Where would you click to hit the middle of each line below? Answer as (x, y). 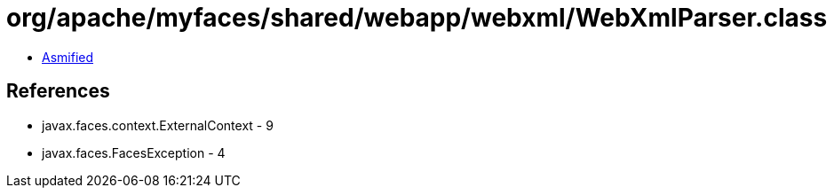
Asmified (68, 57)
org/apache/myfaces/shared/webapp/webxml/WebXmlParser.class (417, 18)
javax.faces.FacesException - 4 (134, 152)
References (58, 91)
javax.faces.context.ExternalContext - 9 (158, 125)
